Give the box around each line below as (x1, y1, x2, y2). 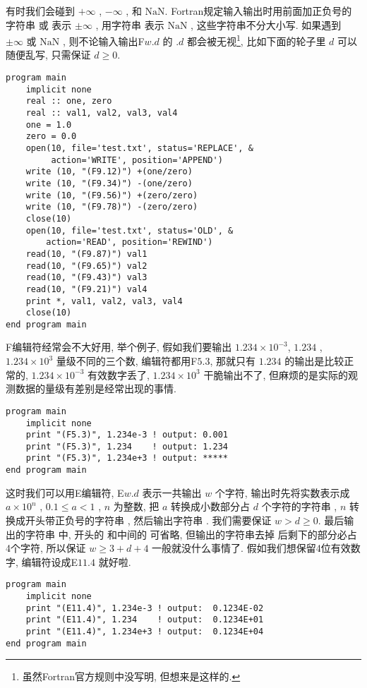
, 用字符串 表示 (95, 17, 164, 32)
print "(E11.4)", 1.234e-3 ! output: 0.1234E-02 (25, 603, 264, 613)
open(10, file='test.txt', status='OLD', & (25, 225, 234, 236)
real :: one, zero (25, 96, 112, 107)
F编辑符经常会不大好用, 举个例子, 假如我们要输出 (6, 339, 232, 354)
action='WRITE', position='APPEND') (51, 155, 223, 165)
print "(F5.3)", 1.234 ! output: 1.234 (25, 441, 228, 452)
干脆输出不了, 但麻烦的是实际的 (203, 367, 348, 382)
